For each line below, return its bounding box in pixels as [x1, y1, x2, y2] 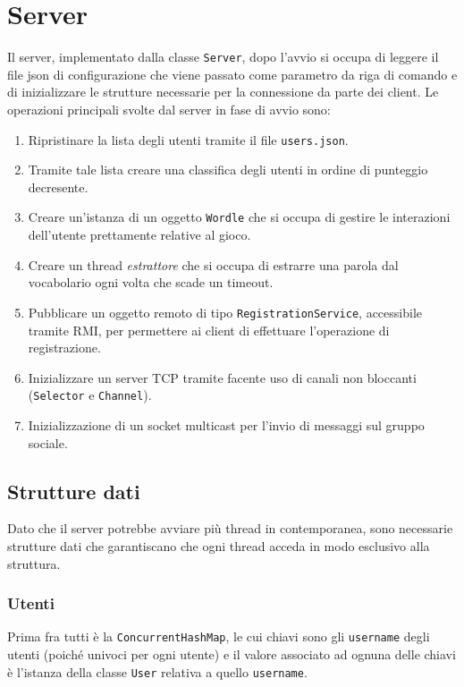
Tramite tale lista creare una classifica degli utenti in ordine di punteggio [28, 160, 428, 179]
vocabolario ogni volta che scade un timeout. [28, 273, 274, 292]
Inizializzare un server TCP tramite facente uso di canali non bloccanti [28, 368, 417, 386]
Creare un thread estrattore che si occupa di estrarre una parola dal [28, 255, 399, 274]
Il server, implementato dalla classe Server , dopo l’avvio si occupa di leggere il [7, 47, 439, 66]
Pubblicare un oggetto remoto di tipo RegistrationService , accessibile [28, 302, 422, 321]
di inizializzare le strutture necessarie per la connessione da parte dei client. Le [7, 82, 439, 101]
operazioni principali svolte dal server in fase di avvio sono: [7, 99, 331, 118]
